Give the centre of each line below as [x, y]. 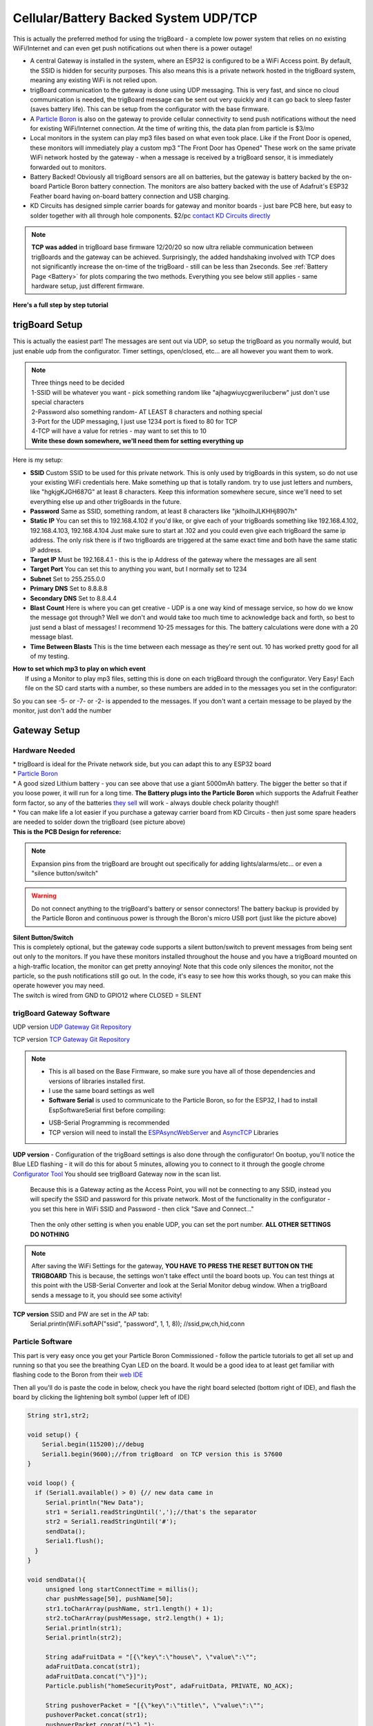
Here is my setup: [38, 460]
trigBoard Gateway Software [61, 1013]
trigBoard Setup [48, 325]
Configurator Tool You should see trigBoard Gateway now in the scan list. [117, 1174]
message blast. [52, 637]
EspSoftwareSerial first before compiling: [107, 1110]
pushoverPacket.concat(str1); [96, 1715]
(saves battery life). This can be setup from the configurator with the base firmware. [150, 109]
